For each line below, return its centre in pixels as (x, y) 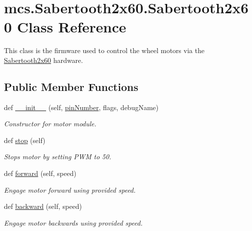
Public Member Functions (71, 86)
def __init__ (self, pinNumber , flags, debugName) (81, 107)
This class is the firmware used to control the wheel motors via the (104, 50)
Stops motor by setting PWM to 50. (58, 157)
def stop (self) (25, 140)
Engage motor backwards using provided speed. (73, 222)
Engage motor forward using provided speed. (70, 189)
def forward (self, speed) (40, 173)
